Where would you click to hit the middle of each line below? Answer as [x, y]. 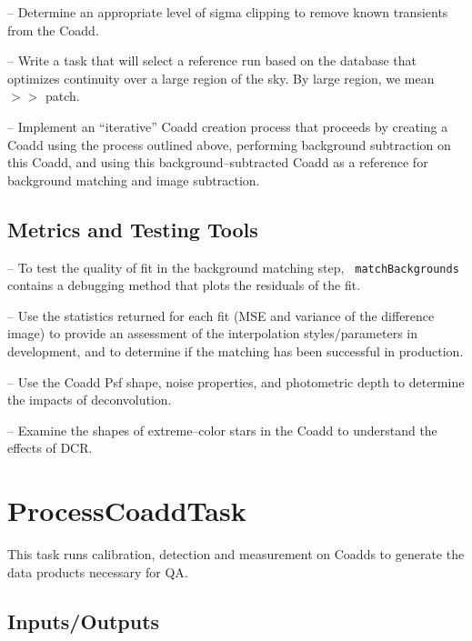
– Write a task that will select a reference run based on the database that [212, 60]
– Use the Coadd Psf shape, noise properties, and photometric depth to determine [236, 381]
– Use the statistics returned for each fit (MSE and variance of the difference [221, 315]
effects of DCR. [50, 448]
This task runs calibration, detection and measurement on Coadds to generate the [236, 554]
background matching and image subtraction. [134, 180]
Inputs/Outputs [84, 621]
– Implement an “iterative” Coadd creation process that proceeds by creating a [228, 126]
